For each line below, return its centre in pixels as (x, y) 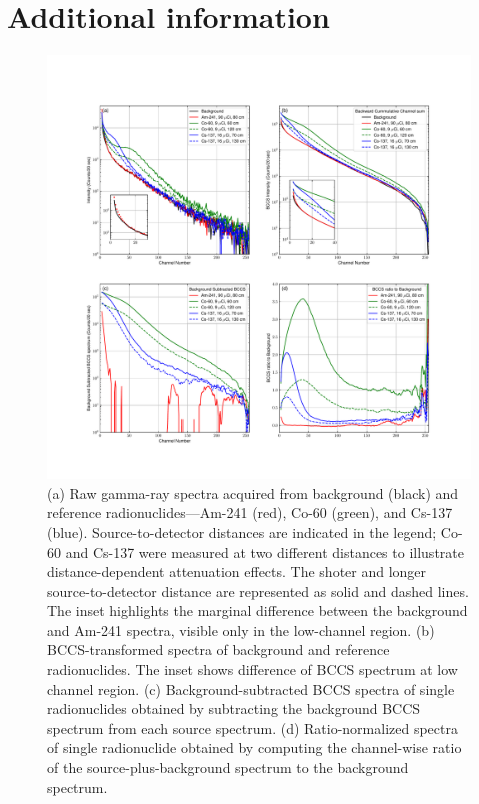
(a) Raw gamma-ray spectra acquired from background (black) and (253, 492)
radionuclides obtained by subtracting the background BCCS (234, 708)
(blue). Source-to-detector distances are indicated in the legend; (242, 531)
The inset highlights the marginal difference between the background (257, 610)
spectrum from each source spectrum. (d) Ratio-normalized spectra (252, 727)
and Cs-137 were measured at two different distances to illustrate (264, 551)
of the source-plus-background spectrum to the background (228, 767)
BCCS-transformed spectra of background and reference (218, 649)
